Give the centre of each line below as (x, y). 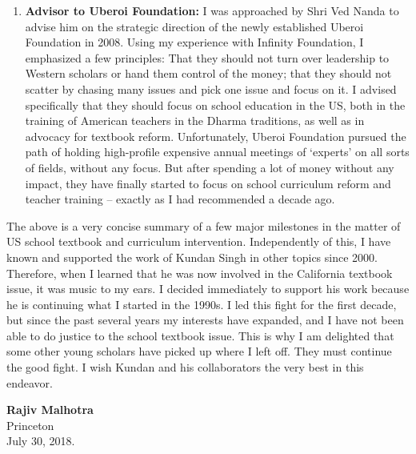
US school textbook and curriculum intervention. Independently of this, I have (199, 241)
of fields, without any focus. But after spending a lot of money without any (210, 167)
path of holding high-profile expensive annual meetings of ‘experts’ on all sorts (217, 152)
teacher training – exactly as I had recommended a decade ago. (180, 199)
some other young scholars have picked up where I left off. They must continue (199, 351)
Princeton (30, 425)
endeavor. (30, 382)
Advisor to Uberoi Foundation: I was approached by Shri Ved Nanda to (212, 10)
